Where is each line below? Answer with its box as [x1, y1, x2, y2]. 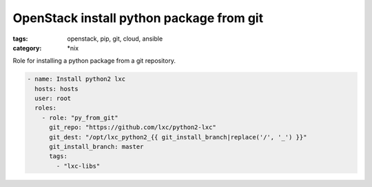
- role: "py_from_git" [41, 114, 118, 121]
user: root [34, 95, 72, 103]
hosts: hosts [34, 85, 79, 92]
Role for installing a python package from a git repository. [12, 57, 176, 65]
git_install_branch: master [49, 143, 144, 151]
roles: [34, 104, 57, 112]
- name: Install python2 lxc [27, 75, 126, 83]
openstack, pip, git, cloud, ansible [67, 35, 163, 43]
